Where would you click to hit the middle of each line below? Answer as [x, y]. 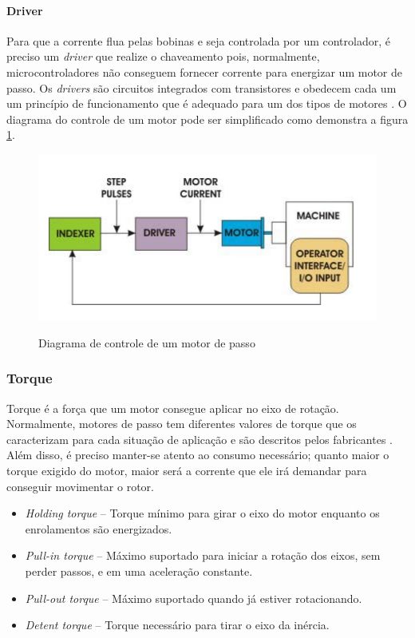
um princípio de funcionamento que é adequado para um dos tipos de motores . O [207, 103]
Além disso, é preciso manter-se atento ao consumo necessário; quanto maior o [198, 455]
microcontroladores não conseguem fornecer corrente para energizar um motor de [204, 71]
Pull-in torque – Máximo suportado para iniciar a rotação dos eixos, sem [203, 555]
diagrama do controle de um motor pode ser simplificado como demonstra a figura [207, 119]
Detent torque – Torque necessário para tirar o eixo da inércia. [177, 625]
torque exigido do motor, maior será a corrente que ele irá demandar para [187, 471]
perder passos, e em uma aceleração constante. [139, 571]
